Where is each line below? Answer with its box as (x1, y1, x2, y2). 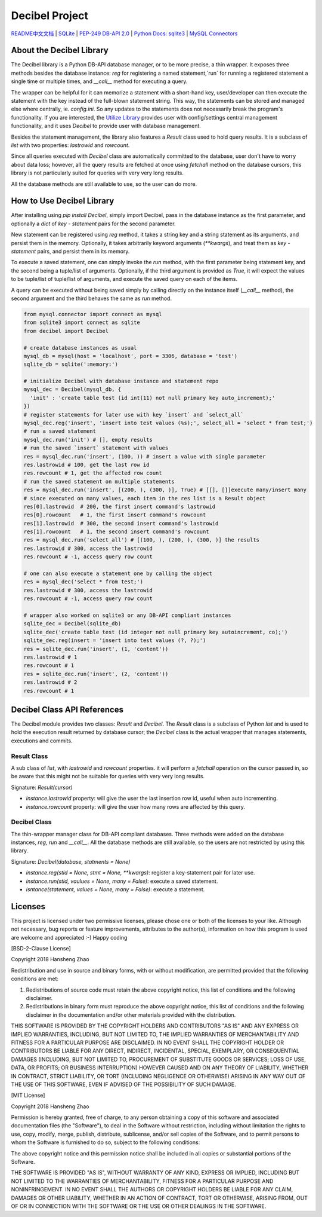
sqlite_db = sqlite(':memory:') (23, 361, 119, 368)
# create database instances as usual (23, 344, 137, 351)
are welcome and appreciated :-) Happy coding (11, 934, 128, 941)
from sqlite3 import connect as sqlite (23, 319, 140, 326)
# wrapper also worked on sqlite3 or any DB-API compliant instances (23, 612, 231, 619)
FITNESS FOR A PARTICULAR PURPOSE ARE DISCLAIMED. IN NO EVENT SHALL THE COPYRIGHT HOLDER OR (11, 1039, 284, 1046)
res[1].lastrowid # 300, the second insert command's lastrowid (23, 520, 219, 527)
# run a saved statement (23, 428, 97, 435)
